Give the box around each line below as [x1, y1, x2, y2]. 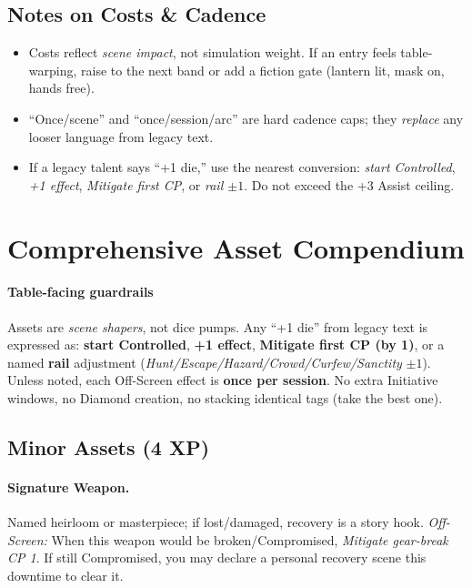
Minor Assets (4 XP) [7, 432, 210, 461]
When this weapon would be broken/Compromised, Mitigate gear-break [51, 530, 448, 549]
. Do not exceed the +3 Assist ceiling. [244, 175, 455, 194]
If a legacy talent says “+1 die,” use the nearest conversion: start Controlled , [28, 157, 456, 177]
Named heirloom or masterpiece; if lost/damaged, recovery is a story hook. [7, 512, 424, 532]
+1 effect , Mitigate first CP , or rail [28, 175, 224, 194]
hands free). [28, 78, 95, 97]
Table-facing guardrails [7, 282, 154, 301]
